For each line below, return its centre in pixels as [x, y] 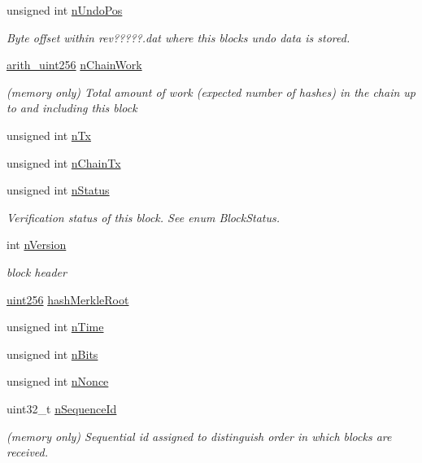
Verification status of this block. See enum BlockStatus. [144, 217]
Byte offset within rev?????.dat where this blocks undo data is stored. [178, 37]
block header [37, 271]
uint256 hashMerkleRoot [68, 299]
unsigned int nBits [52, 354]
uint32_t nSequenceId [62, 408]
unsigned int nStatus [58, 190]
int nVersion [37, 245]
